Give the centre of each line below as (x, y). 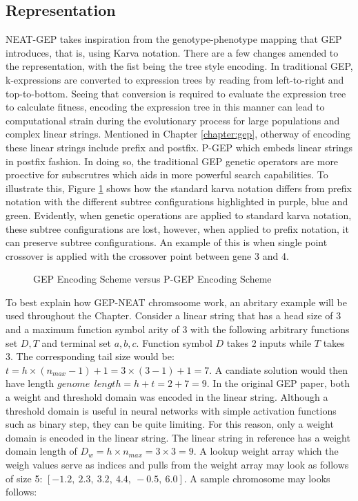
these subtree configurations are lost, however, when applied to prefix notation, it (177, 228)
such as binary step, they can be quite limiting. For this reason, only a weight (170, 424)
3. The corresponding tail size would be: (90, 356)
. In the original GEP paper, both (278, 383)
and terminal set (76, 342)
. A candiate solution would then (279, 369)
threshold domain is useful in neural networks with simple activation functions (171, 410)
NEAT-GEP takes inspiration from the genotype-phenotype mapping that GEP (174, 39)
